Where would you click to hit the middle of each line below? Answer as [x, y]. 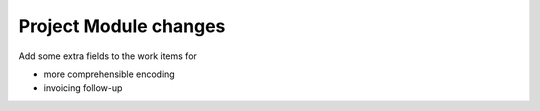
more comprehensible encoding [109, 74]
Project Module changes [122, 26]
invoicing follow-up [83, 88]
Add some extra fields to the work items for [107, 56]
